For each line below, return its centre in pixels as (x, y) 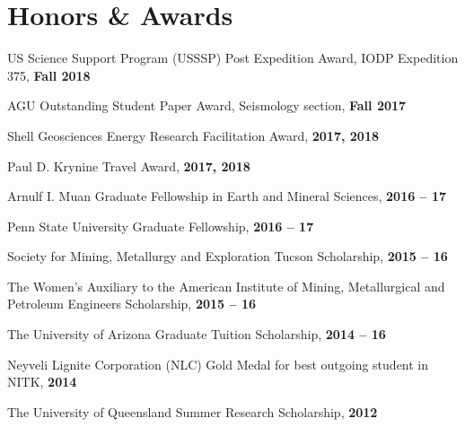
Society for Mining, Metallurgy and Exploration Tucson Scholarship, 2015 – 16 (228, 256)
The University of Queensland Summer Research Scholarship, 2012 (193, 411)
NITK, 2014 (42, 382)
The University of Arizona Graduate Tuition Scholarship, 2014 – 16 (197, 334)
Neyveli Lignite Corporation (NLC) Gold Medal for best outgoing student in (218, 364)
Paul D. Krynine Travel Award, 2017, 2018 (129, 166)
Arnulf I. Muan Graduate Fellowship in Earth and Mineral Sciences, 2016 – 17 (227, 196)
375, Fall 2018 (49, 75)
